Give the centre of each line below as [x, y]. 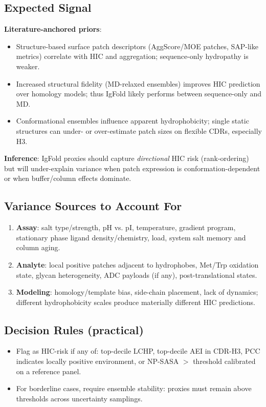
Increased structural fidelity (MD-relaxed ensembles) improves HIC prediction [138, 83]
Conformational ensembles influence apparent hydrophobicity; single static [132, 121]
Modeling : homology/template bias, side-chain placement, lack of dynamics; [137, 292]
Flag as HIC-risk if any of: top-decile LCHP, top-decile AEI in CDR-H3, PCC [138, 351]
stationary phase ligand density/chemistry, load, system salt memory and [131, 237]
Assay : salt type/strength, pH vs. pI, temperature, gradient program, [126, 227]
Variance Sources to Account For [93, 206]
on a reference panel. [49, 371]
